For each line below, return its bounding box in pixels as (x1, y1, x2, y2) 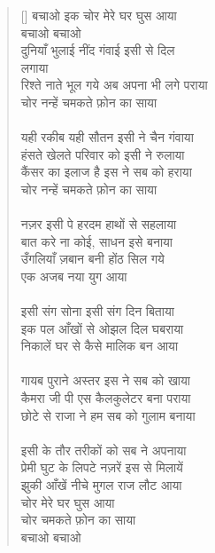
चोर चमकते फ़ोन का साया (20, 510, 136, 529)
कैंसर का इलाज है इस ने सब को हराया (20, 162, 192, 181)
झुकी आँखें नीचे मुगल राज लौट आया (20, 476, 182, 494)
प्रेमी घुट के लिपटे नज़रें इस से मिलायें (20, 458, 183, 477)
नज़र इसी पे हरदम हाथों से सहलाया (20, 215, 177, 233)
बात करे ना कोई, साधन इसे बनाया (20, 232, 173, 250)
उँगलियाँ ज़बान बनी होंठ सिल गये (20, 249, 165, 268)
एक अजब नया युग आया (20, 266, 127, 285)
